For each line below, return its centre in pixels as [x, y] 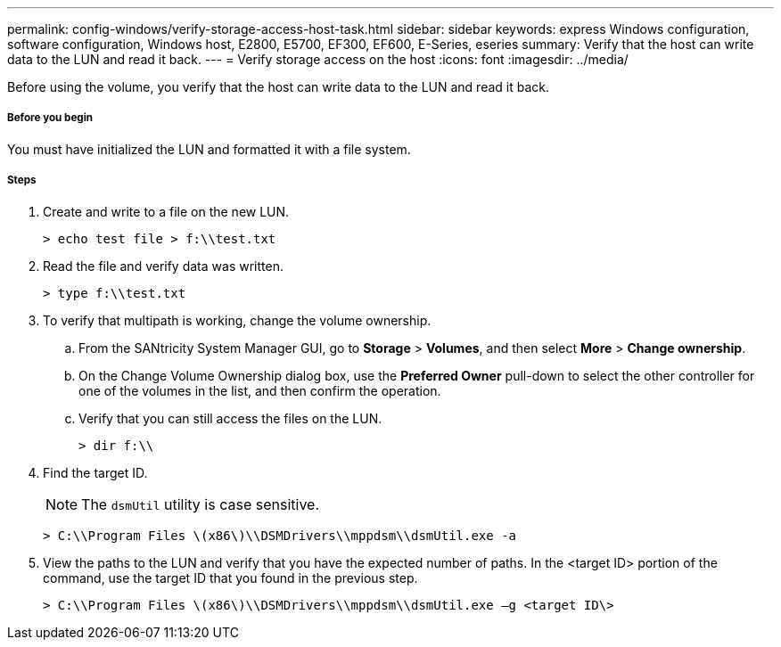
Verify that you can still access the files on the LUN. [230, 418]
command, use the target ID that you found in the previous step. [230, 577]
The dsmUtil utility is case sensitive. [200, 504]
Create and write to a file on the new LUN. [166, 211]
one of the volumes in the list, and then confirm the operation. [260, 390]
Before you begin [50, 118]
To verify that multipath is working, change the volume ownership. [237, 320]
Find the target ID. [95, 472]
